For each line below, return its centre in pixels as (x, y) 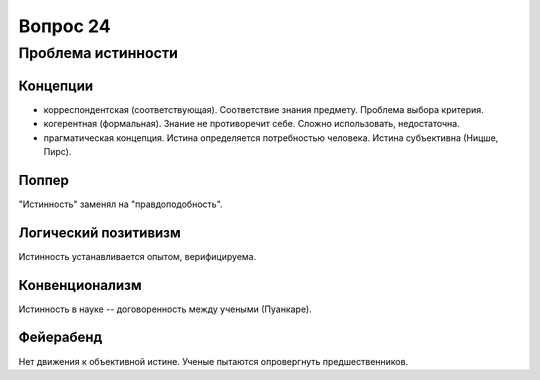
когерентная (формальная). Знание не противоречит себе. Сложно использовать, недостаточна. (251, 124)
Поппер (44, 180)
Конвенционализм (80, 285)
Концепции (56, 85)
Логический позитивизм (100, 232)
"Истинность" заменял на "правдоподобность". (121, 204)
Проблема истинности (98, 53)
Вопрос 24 (64, 26)
